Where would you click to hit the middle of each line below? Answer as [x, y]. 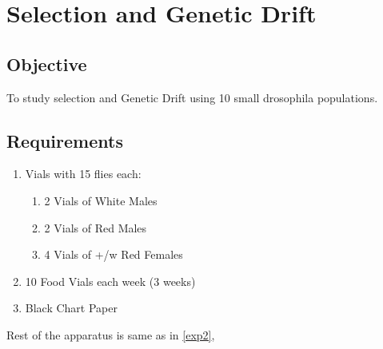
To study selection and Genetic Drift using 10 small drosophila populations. [192, 97]
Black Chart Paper [71, 308]
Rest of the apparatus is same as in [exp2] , [111, 334]
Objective [47, 63]
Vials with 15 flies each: [83, 174]
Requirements [65, 140]
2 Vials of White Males [101, 200]
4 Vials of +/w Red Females [114, 254]
